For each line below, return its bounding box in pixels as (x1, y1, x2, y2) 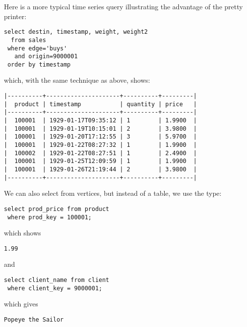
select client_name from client (4, 277, 109, 284)
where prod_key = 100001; (7, 213, 92, 221)
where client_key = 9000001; (7, 284, 102, 292)
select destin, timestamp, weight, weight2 (4, 28, 148, 36)
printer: (4, 11, 26, 21)
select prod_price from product (4, 205, 109, 212)
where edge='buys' (7, 45, 67, 52)
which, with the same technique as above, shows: (4, 75, 150, 85)
